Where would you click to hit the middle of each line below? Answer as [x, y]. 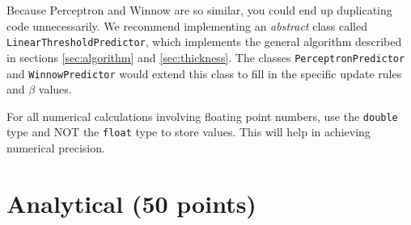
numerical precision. [56, 148]
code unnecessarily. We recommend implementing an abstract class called [187, 25]
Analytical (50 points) [131, 203]
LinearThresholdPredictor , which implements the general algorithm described [204, 42]
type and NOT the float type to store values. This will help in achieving [189, 132]
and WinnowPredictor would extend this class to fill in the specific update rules [204, 73]
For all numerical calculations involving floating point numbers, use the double [202, 116]
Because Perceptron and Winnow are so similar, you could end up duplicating [199, 10]
